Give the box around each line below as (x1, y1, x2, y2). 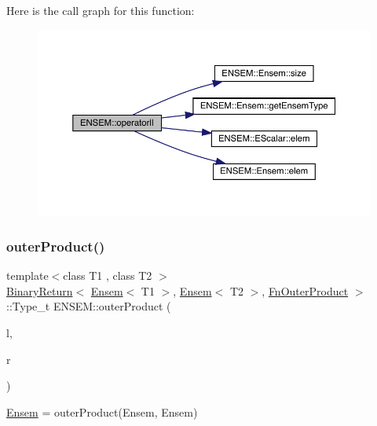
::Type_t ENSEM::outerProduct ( (6, 298, 171, 314)
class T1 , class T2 (63, 267, 152, 284)
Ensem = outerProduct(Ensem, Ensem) (6, 403, 198, 420)
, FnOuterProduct (262, 282, 349, 299)
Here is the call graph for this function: (6, 2, 195, 18)
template (6, 267, 49, 284)
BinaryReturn (6, 282, 73, 299)
